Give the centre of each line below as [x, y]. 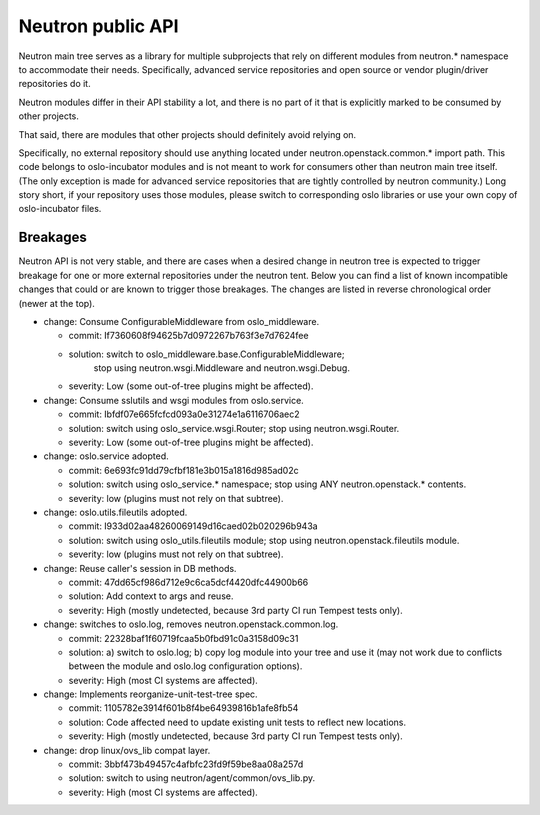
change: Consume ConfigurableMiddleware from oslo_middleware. [181, 321]
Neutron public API [98, 26]
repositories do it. [54, 84]
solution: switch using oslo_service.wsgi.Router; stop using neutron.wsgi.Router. [234, 428]
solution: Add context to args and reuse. [151, 596]
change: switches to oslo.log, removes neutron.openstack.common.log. [191, 624]
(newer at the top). [56, 303]
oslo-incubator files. [60, 209]
